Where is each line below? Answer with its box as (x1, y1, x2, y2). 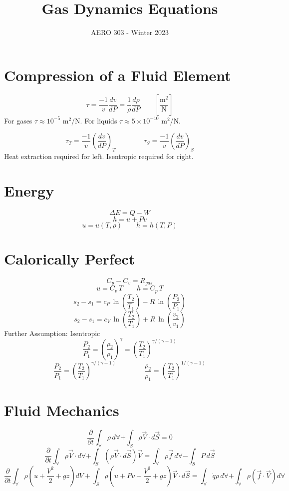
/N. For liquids (71, 115, 117, 125)
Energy (4, 180, 54, 200)
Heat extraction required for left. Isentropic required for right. (4, 151, 194, 161)
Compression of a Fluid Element (4, 64, 231, 85)
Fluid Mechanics (4, 399, 119, 420)
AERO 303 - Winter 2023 (91, 27, 169, 37)
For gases (4, 115, 32, 125)
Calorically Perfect (4, 248, 135, 268)
